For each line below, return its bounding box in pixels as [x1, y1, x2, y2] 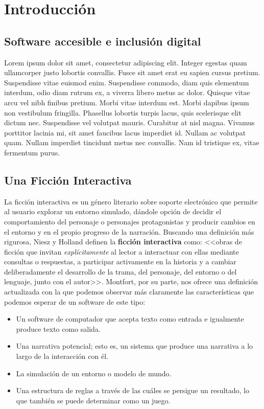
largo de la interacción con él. [16, 351, 108, 361]
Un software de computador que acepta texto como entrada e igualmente [16, 313, 244, 324]
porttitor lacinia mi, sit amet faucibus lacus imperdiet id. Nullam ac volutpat [4, 127, 246, 138]
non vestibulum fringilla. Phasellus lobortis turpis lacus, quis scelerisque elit [4, 107, 242, 118]
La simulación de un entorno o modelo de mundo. [16, 368, 172, 378]
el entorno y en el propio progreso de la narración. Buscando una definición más [4, 226, 254, 237]
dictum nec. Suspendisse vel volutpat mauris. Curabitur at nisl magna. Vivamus [4, 117, 255, 128]
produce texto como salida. [16, 323, 101, 334]
